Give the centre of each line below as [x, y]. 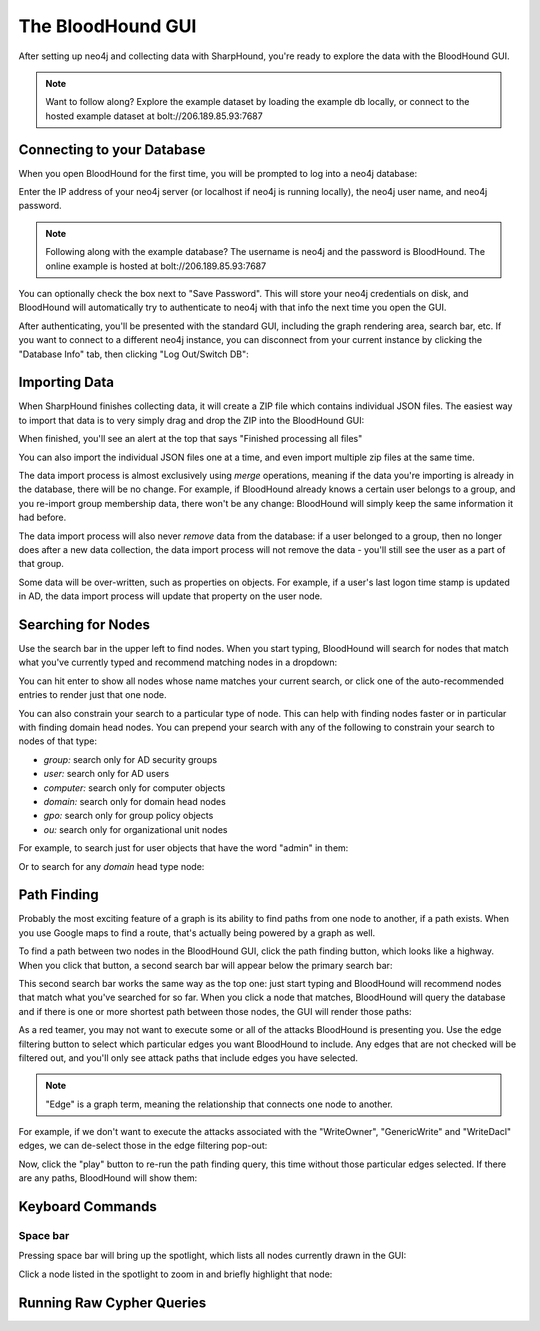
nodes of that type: [57, 741]
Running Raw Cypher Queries [112, 1302]
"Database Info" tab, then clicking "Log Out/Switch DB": [133, 354]
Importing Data [66, 382]
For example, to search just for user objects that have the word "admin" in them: [183, 848]
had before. [42, 517]
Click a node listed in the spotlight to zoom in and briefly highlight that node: [175, 1274]
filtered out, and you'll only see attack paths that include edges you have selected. [188, 1057]
